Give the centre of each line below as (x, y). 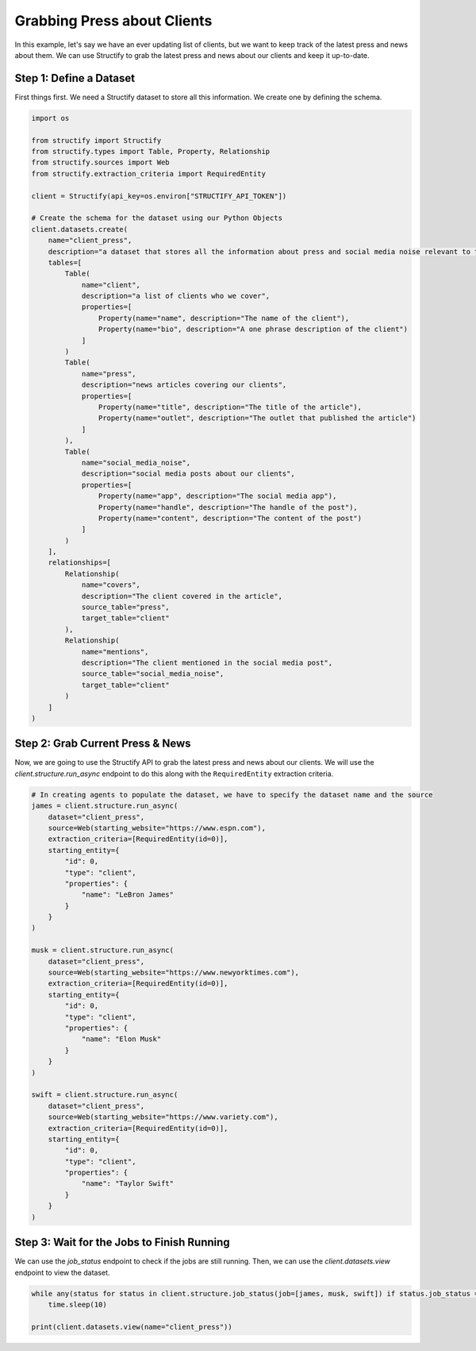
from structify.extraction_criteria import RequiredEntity (148, 174)
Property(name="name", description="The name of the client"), (224, 318)
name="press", (109, 374)
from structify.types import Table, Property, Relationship (151, 151)
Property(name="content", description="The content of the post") (230, 518)
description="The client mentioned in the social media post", (207, 662)
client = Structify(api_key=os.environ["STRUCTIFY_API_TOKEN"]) (159, 196)
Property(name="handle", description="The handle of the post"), (228, 507)
